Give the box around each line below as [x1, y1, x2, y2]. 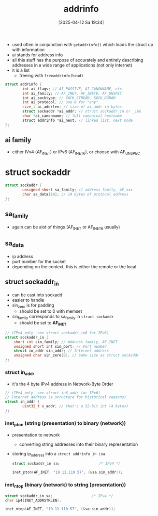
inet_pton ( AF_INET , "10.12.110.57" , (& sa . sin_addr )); [12, 470, 123, 475]
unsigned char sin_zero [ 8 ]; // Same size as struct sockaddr [14, 353, 139, 358]
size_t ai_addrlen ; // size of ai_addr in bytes [22, 104, 122, 110]
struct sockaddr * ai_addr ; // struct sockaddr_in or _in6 [22, 109, 142, 114]
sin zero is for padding [12, 302, 55, 309]
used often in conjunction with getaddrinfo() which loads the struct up [12, 41, 154, 47]
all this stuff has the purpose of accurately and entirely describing [12, 57, 144, 63]
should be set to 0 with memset [19, 308, 82, 314]
